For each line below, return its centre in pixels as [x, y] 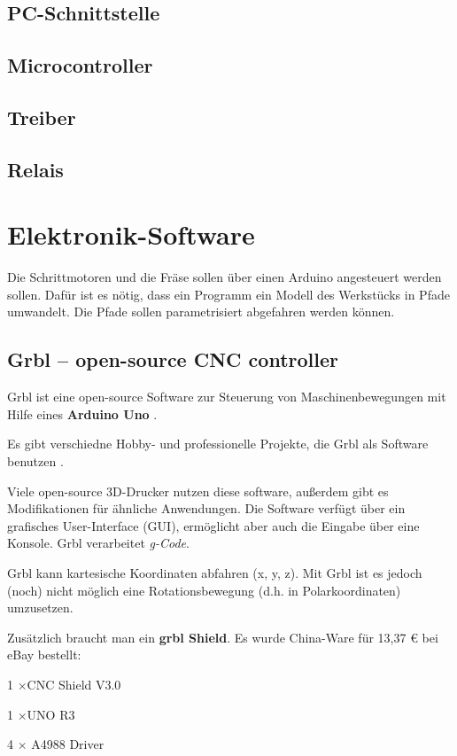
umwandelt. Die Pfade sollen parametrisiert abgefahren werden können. [201, 312]
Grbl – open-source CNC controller [173, 359]
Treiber [42, 117]
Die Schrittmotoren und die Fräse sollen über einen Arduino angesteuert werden [225, 277]
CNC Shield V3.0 [74, 684]
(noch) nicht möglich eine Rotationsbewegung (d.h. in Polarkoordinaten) [204, 590]
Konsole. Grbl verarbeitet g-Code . [98, 543]
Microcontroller [80, 65]
